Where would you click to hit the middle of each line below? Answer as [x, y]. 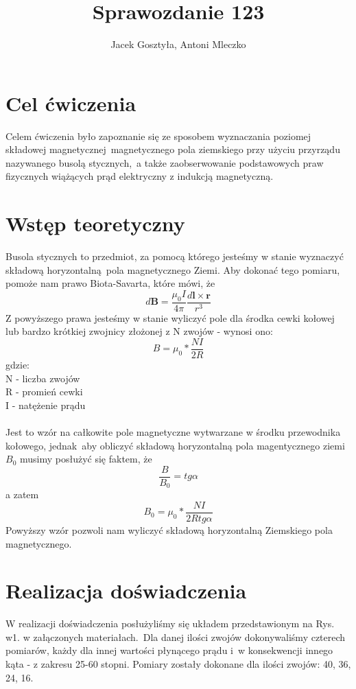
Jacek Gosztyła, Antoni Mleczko [178, 44]
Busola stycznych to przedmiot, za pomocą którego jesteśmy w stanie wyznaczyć [175, 256]
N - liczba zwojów [43, 378]
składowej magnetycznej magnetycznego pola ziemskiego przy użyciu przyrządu [173, 149]
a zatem [22, 494]
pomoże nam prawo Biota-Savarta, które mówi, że [110, 283]
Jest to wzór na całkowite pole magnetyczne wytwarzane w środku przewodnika [173, 431]
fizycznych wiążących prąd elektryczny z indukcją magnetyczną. [140, 176]
